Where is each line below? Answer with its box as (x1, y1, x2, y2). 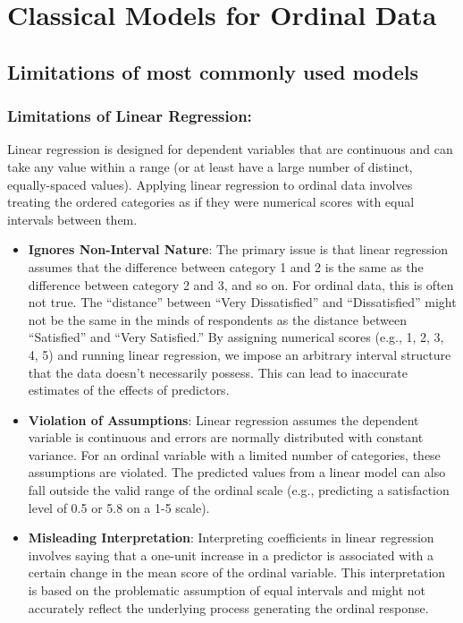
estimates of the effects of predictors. (28, 380, 230, 399)
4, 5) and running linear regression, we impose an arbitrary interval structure (28, 345, 451, 363)
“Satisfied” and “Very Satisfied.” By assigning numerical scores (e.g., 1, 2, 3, (28, 328, 444, 346)
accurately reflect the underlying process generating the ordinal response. (28, 598, 429, 617)
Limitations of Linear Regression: (7, 105, 252, 127)
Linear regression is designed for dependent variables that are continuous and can (7, 140, 453, 158)
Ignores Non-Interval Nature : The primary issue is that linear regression (28, 240, 449, 259)
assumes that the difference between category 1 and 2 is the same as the (28, 257, 424, 276)
